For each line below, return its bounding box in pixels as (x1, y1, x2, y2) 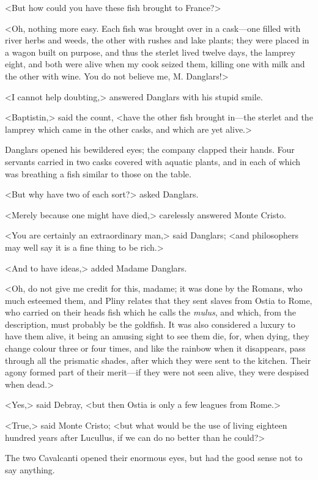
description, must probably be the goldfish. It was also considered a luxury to (5, 317, 295, 330)
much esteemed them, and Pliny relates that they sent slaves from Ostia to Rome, (5, 294, 312, 306)
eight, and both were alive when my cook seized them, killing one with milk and (5, 57, 305, 70)
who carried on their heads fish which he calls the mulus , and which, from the (5, 306, 297, 319)
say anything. (5, 463, 55, 476)
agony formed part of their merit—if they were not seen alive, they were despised (5, 366, 309, 378)
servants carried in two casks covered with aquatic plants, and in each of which (5, 155, 301, 168)
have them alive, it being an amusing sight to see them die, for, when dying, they (5, 330, 309, 342)
